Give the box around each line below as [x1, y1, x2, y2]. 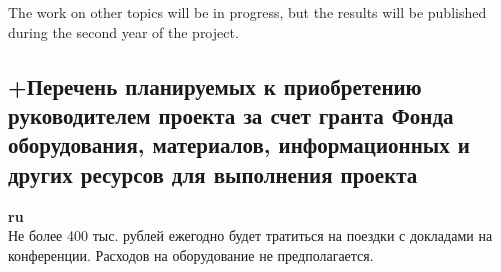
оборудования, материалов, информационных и [8, 129, 470, 160]
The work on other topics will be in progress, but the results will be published [8, 2, 487, 22]
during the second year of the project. [8, 21, 239, 42]
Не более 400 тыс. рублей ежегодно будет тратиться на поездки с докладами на [8, 225, 493, 246]
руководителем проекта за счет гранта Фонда [8, 99, 454, 130]
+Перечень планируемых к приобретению [8, 70, 422, 101]
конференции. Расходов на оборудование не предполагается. [8, 244, 374, 265]
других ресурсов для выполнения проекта [8, 158, 418, 189]
